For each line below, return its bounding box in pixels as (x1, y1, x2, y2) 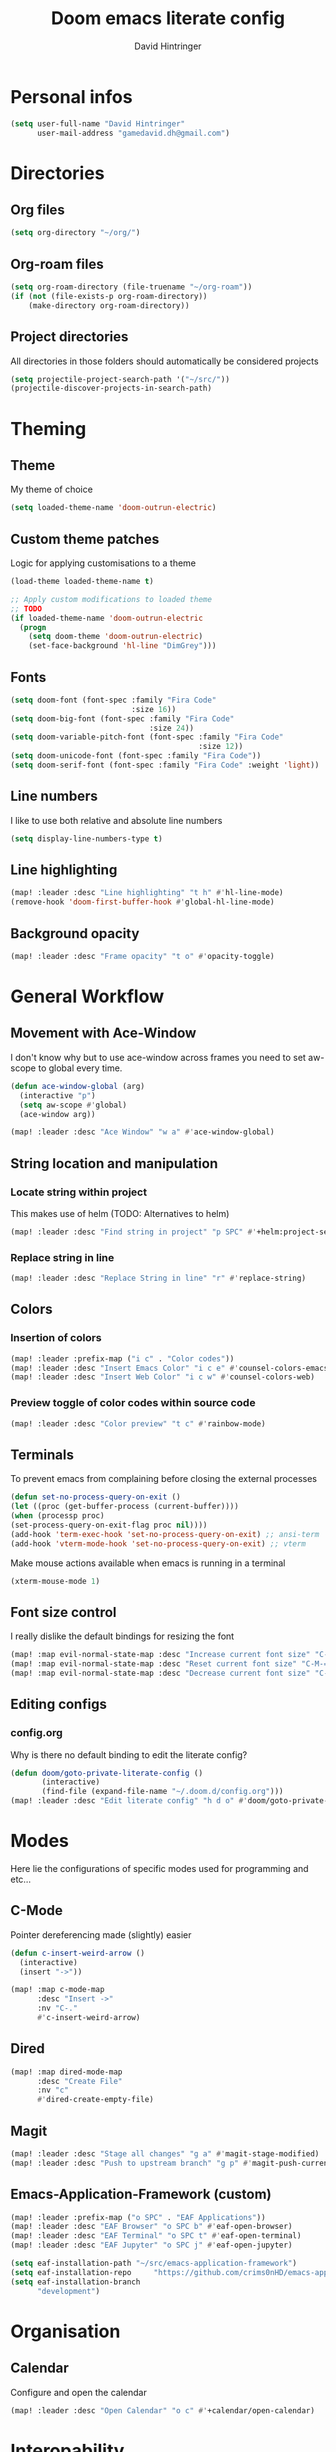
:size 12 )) (198, 742, 244, 752)
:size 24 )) (148, 723, 195, 733)
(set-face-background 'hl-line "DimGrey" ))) (28, 641, 217, 651)
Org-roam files (10, 255, 104, 272)
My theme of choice (10, 483, 93, 496)
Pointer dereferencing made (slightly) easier (10, 1928, 192, 1941)
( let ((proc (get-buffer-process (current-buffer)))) (10, 1502, 240, 1512)
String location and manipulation (10, 1155, 218, 1172)
